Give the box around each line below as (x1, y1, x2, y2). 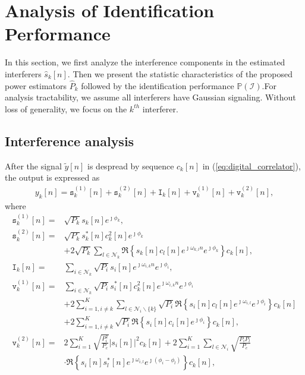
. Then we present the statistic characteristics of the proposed (67, 67, 293, 80)
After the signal (5, 159, 62, 172)
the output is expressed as (5, 171, 100, 184)
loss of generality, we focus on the (5, 102, 127, 115)
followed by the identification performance (81, 79, 234, 92)
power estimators (5, 79, 67, 92)
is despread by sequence (87, 159, 174, 172)
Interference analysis (5, 131, 134, 150)
